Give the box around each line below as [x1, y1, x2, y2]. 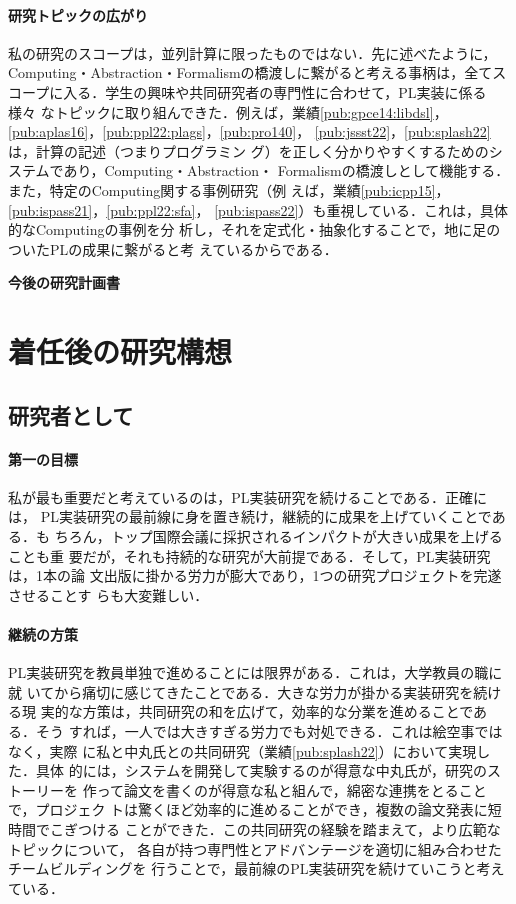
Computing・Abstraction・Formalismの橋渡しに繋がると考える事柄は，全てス [8, 62, 507, 83]
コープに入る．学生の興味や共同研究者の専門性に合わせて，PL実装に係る [8, 81, 487, 102]
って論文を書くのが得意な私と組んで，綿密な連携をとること [96, 779, 487, 800]
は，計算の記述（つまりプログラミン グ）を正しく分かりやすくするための [8, 140, 489, 161]
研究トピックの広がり [8, 4, 148, 25]
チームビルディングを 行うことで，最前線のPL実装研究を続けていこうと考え [8, 858, 505, 879]
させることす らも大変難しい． [8, 584, 209, 605]
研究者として [8, 399, 134, 430]
